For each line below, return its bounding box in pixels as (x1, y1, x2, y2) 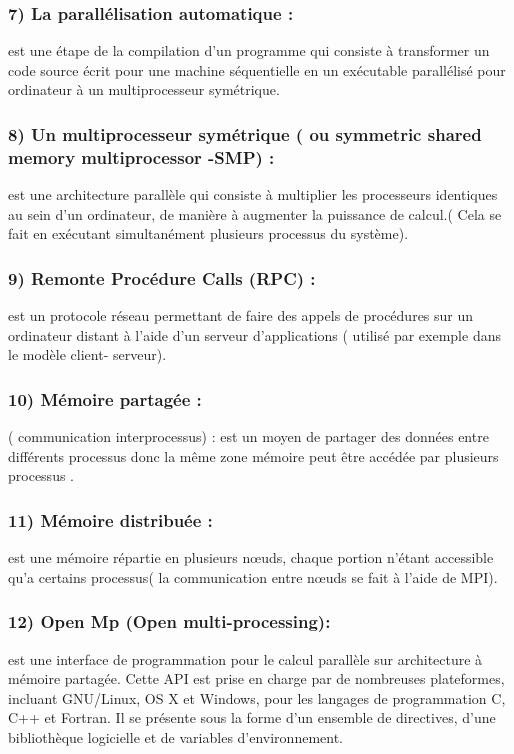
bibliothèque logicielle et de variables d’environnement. (8, 726, 344, 747)
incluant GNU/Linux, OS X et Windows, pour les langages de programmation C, (8, 687, 506, 708)
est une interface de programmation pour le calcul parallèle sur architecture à (8, 648, 483, 669)
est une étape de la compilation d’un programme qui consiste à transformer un (8, 40, 490, 61)
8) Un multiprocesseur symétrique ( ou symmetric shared (8, 121, 482, 146)
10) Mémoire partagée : (8, 386, 202, 411)
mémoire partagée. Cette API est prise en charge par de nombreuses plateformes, (8, 668, 505, 689)
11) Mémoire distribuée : (8, 507, 213, 532)
